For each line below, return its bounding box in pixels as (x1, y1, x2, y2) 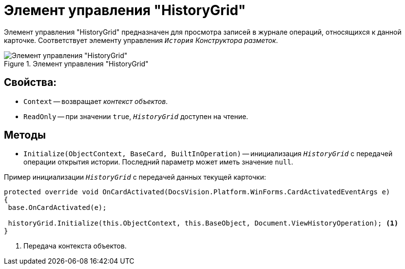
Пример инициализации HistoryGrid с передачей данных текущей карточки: (4, 173, 266, 182)
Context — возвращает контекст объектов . (23, 97, 168, 105)
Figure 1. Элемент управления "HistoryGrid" (4, 59, 149, 68)
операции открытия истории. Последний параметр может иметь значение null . (23, 158, 293, 166)
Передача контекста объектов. (23, 242, 127, 250)
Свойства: (4, 76, 57, 89)
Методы (4, 129, 46, 142)
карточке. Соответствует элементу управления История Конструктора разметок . (4, 36, 278, 44)
